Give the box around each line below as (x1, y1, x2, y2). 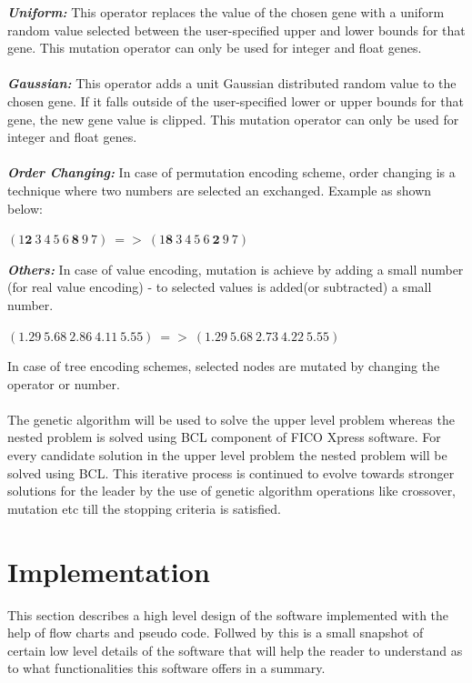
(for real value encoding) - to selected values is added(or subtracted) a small (7, 277, 432, 296)
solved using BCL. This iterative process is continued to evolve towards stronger (7, 463, 455, 482)
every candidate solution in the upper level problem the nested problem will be (7, 446, 447, 465)
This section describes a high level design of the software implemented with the (7, 605, 449, 624)
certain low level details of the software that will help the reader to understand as (7, 640, 463, 659)
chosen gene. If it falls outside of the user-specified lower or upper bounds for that (7, 91, 464, 110)
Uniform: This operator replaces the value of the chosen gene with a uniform (7, 3, 445, 21)
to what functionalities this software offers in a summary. (7, 658, 326, 678)
